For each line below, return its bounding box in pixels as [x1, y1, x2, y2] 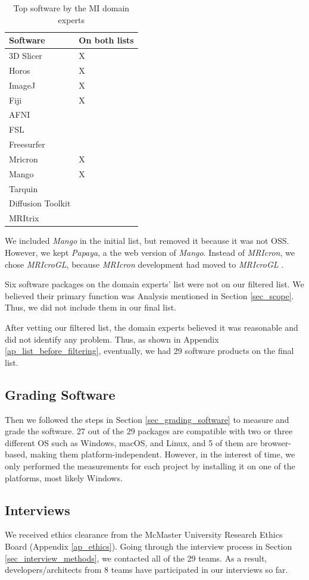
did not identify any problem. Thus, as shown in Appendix [5, 333, 219, 345]
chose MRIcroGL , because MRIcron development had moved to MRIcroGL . [5, 258, 284, 270]
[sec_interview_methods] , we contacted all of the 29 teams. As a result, [5, 551, 267, 564]
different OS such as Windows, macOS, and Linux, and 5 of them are [5, 436, 258, 449]
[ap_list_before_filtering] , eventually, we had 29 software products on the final [5, 344, 294, 357]
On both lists [79, 34, 134, 46]
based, [5, 448, 28, 460]
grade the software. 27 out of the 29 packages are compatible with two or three [5, 425, 293, 437]
